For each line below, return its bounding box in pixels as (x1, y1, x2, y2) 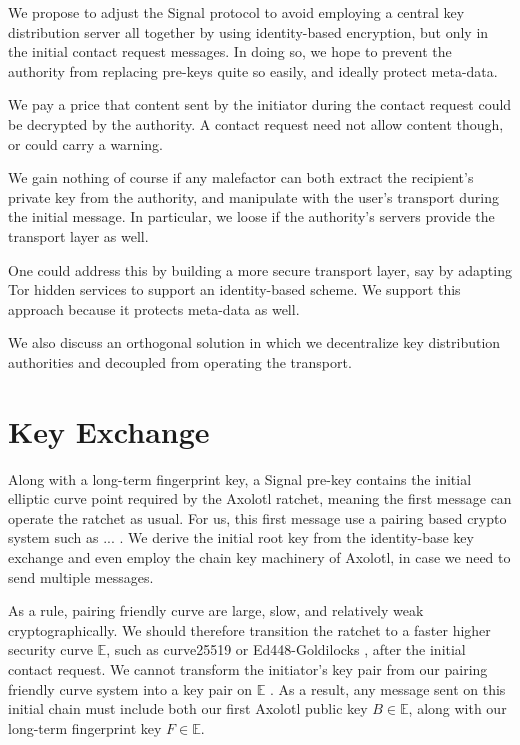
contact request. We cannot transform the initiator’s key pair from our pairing (8, 658, 488, 679)
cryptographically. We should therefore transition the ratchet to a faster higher (8, 619, 491, 640)
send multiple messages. (8, 566, 154, 587)
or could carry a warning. (8, 133, 163, 154)
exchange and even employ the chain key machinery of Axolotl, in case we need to (8, 547, 511, 567)
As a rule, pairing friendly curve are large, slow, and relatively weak (8, 600, 424, 621)
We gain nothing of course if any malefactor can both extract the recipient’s (8, 167, 474, 188)
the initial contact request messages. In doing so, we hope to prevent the (8, 41, 452, 62)
